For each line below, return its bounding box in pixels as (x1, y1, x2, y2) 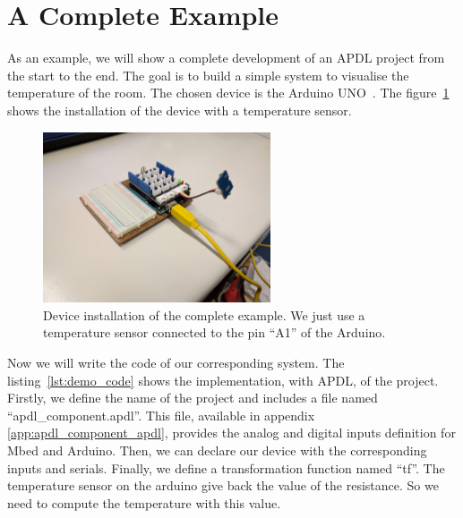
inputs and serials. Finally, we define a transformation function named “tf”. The (7, 458, 445, 477)
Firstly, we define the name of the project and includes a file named (7, 388, 378, 407)
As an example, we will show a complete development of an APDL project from (7, 48, 445, 67)
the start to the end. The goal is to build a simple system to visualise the (7, 65, 409, 84)
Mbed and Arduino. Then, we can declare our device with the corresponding (7, 441, 427, 460)
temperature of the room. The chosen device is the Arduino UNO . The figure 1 (7, 83, 450, 102)
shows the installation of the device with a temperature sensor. (7, 100, 352, 119)
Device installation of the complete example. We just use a (43, 305, 365, 324)
